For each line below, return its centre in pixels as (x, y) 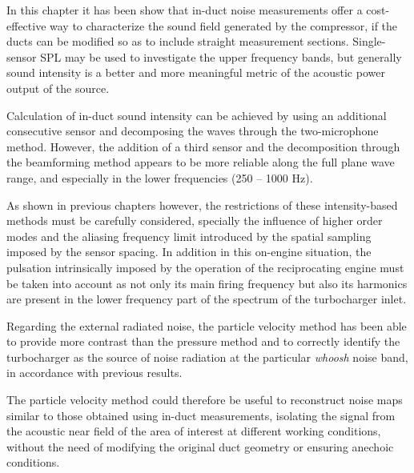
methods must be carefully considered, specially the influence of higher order (195, 220)
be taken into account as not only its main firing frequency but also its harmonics (207, 283)
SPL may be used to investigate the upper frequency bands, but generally (221, 56)
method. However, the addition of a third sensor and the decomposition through (203, 146)
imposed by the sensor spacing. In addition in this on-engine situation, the (189, 252)
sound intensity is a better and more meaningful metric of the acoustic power (196, 72)
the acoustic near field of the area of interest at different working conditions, (194, 431)
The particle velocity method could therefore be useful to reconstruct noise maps (205, 400)
